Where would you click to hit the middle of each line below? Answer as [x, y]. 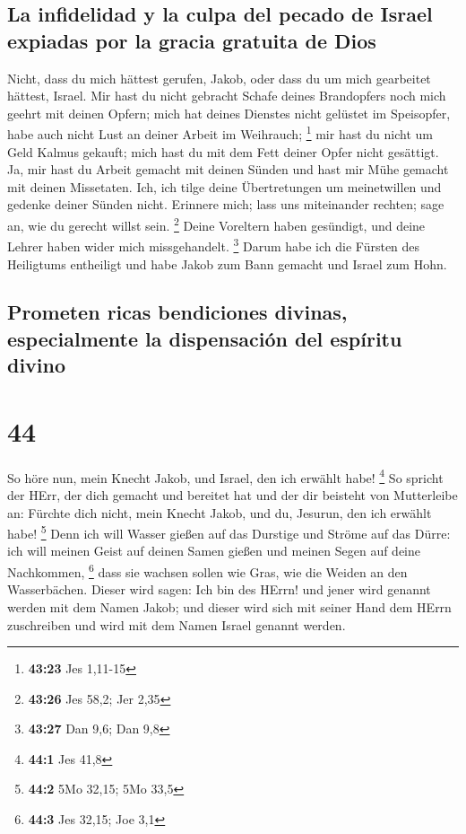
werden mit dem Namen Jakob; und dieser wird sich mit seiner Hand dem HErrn [229, 606]
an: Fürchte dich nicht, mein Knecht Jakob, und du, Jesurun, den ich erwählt [220, 512]
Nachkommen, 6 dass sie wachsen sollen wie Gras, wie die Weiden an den [207, 571]
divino [37, 365]
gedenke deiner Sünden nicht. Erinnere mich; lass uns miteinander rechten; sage [226, 204]
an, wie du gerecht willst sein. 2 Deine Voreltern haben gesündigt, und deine [216, 224]
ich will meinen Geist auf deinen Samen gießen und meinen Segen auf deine [214, 551]
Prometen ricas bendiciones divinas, [177, 312]
